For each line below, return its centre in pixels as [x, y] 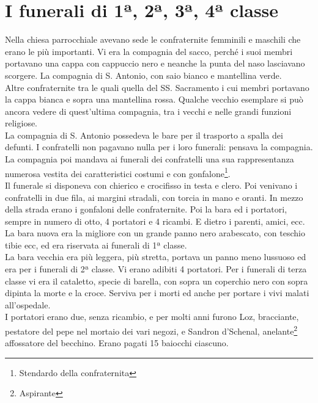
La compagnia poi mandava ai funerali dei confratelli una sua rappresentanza [150, 159]
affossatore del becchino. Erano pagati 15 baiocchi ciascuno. [117, 343]
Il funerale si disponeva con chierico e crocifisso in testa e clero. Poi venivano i [151, 185]
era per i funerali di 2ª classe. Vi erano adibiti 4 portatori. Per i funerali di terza [156, 269]
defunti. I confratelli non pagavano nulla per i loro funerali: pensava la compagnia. [159, 147]
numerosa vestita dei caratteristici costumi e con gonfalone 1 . [118, 172]
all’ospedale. [28, 304]
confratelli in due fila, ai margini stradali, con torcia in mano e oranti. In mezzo [154, 197]
